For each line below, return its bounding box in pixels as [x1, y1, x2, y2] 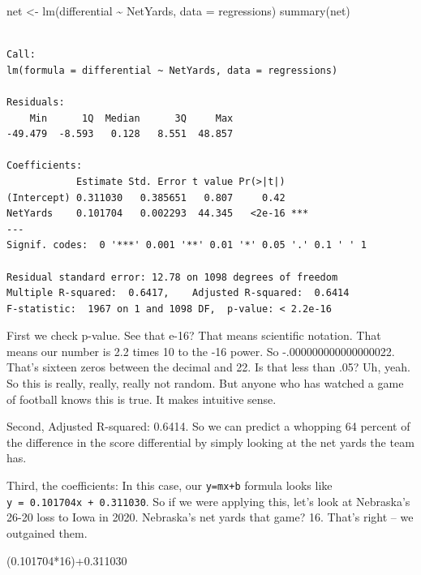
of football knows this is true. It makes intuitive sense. [6, 390, 277, 407]
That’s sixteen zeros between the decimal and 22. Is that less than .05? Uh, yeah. [6, 358, 410, 375]
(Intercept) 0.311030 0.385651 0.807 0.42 [6, 191, 286, 204]
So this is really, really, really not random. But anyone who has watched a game [6, 375, 404, 392]
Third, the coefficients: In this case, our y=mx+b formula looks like [6, 477, 333, 494]
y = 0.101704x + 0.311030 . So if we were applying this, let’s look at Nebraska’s [6, 492, 410, 509]
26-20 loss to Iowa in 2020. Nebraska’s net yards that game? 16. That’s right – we [6, 508, 414, 526]
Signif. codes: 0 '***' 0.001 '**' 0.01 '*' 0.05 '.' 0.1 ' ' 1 [6, 239, 367, 251]
